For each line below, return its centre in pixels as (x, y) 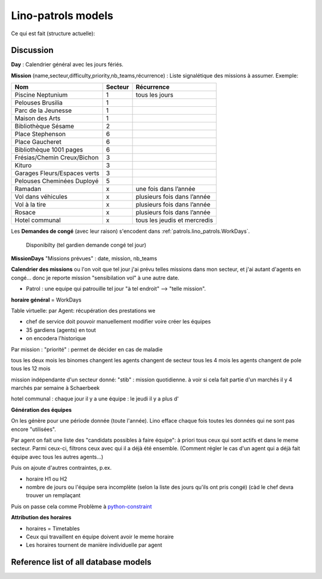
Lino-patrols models (62, 16)
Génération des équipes (41, 409)
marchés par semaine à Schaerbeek (55, 388)
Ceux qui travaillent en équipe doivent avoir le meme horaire (100, 537)
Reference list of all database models (81, 562)
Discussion (32, 50)
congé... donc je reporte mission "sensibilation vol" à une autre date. (95, 278)
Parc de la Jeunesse (43, 110)
